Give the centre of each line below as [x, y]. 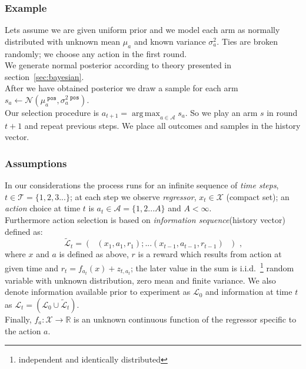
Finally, [18, 319]
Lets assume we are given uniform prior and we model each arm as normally [142, 30]
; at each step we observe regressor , [133, 196]
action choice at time [43, 208]
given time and [31, 267]
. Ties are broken [247, 41]
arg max [146, 113]
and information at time [249, 292]
